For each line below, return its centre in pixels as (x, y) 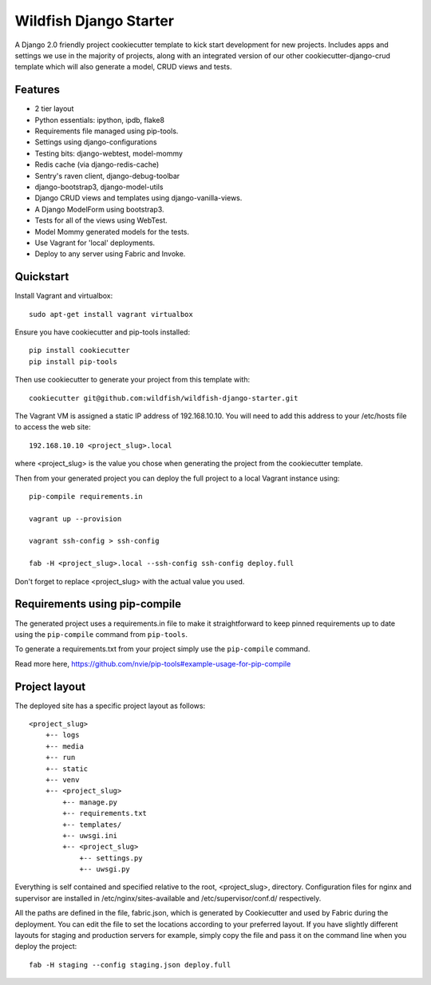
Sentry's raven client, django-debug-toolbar (107, 176)
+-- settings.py (111, 858)
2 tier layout (54, 109)
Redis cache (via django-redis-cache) (97, 164)
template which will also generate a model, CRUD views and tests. (123, 67)
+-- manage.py (90, 802)
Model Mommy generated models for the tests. (112, 231)
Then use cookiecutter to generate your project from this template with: (132, 380)
